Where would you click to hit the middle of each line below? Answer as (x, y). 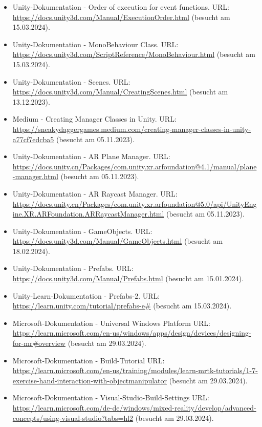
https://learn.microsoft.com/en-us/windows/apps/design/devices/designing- (132, 333)
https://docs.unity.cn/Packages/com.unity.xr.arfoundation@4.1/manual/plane (135, 166)
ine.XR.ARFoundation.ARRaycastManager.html (88, 214)
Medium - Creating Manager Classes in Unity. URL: (94, 119)
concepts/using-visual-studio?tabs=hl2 (73, 418)
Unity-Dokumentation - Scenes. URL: (71, 81)
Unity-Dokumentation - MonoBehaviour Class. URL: (95, 44)
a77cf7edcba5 (33, 139)
